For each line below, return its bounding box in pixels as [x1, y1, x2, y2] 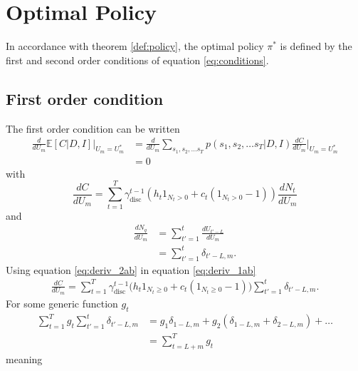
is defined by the [280, 39, 352, 54]
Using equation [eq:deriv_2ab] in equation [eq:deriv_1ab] [6, 262, 256, 277]
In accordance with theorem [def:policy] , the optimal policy [6, 39, 264, 54]
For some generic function [6, 295, 118, 310]
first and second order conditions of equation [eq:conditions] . [6, 52, 269, 67]
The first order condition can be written [6, 121, 180, 136]
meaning [6, 351, 43, 366]
